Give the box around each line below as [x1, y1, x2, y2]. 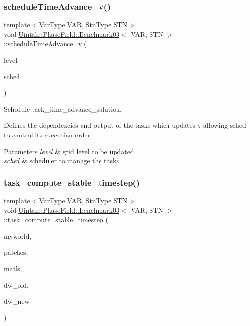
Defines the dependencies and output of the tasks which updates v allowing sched [4, 120, 246, 130]
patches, [4, 247, 28, 257]
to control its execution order [4, 129, 91, 139]
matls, [4, 263, 22, 273]
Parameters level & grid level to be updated [4, 146, 134, 156]
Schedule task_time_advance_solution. [4, 103, 122, 114]
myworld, [4, 230, 32, 240]
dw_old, [4, 279, 29, 290]
